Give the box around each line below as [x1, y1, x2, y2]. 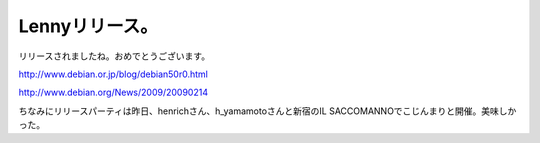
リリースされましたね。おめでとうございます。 [18, 50, 210, 62]
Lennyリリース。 [18, 15, 159, 37]
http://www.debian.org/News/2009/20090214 [18, 86, 209, 99]
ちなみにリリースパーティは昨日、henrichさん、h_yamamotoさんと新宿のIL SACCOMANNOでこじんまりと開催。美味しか [18, 105, 517, 117]
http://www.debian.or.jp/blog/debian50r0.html [18, 68, 209, 80]
